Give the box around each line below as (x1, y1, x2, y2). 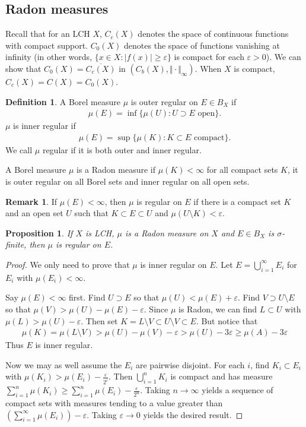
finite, (5, 238, 27, 251)
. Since (144, 302, 168, 315)
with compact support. (5, 39, 88, 51)
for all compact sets (206, 163, 278, 176)
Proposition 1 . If (5, 226, 73, 239)
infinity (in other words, (5, 50, 93, 63)
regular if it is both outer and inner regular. (42, 143, 202, 156)
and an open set (5, 207, 63, 219)
